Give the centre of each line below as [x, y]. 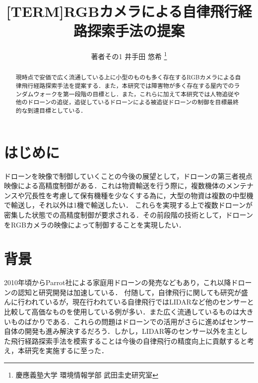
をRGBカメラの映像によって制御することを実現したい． [95, 224]
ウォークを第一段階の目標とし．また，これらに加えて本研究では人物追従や [136, 94]
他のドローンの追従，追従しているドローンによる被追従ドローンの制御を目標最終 [127, 102]
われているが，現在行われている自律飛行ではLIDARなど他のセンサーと [139, 302]
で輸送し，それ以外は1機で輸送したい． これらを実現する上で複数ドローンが [128, 205]
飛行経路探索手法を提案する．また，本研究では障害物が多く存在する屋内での [128, 86]
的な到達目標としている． [51, 110]
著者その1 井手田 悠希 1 [129, 55]
